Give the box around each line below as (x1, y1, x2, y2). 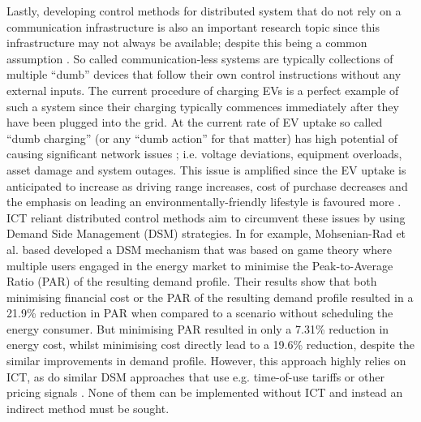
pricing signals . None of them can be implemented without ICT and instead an (6, 384, 403, 401)
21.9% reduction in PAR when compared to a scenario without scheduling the (6, 304, 393, 321)
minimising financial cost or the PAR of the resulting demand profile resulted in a (6, 288, 414, 305)
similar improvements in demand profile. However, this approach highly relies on (6, 352, 406, 369)
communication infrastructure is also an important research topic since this (6, 18, 380, 35)
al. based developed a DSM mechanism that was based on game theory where (6, 240, 392, 257)
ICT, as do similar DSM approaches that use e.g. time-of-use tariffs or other (6, 368, 384, 385)
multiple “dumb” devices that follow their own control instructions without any (6, 66, 402, 83)
